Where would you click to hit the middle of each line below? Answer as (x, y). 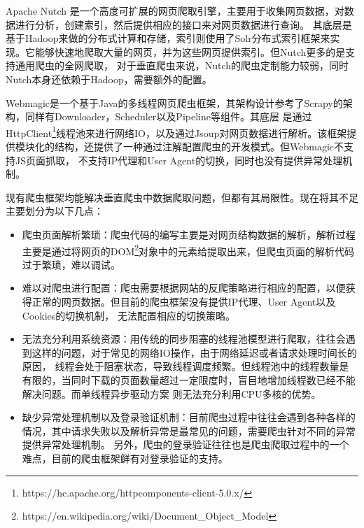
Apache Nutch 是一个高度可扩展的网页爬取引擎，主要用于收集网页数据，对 (175, 10)
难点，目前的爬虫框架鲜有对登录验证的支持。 (125, 458)
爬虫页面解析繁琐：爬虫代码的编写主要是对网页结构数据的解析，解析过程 (189, 234)
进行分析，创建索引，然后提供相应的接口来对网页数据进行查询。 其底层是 (183, 24)
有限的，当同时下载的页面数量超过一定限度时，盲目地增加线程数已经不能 (189, 379)
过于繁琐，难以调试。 (71, 264)
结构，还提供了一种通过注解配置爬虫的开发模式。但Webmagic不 (199, 146)
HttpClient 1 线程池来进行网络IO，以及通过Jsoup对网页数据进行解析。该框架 (176, 131)
